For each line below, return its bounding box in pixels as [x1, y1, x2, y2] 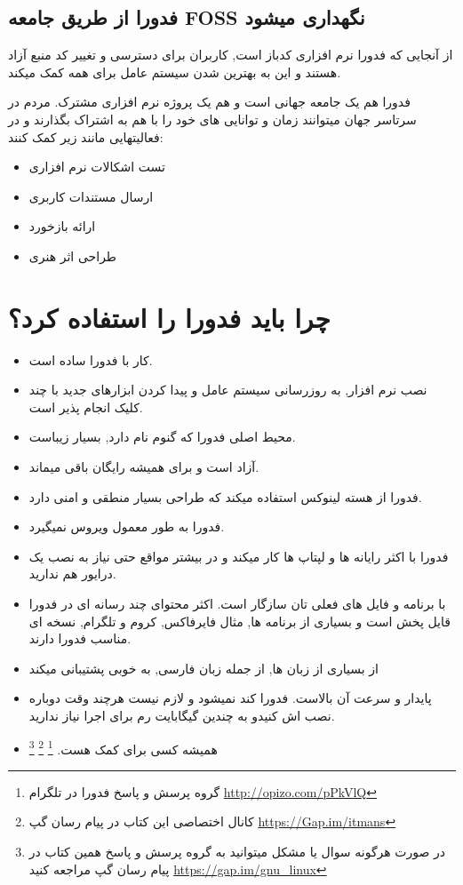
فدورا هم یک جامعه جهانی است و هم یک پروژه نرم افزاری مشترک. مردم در [8, 92, 411, 111]
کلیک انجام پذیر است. [28, 397, 143, 416]
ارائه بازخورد [28, 217, 96, 235]
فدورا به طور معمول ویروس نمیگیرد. [28, 517, 225, 536]
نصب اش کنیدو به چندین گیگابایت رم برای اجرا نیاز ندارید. [28, 706, 335, 724]
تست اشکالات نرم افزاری [28, 157, 165, 176]
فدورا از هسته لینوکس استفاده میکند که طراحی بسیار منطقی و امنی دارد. [28, 487, 422, 506]
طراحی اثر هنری [28, 246, 117, 265]
